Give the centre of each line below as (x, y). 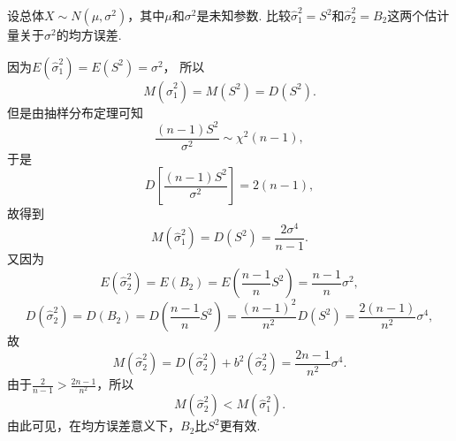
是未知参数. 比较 (243, 15)
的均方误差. (89, 34)
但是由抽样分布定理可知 (75, 112)
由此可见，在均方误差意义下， (94, 426)
